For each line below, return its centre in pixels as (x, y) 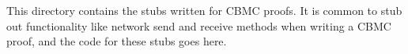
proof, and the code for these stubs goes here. (117, 41)
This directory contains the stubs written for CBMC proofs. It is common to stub (204, 10)
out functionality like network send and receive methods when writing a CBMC (199, 25)
